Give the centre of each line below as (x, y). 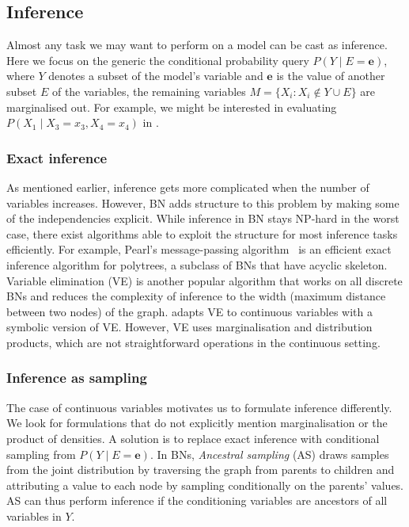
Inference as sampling (77, 378)
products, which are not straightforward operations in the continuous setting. (193, 342)
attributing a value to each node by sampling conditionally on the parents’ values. (205, 485)
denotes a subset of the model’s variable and (156, 76)
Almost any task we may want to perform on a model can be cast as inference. (197, 45)
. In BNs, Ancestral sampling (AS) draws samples (269, 454)
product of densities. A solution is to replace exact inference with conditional (193, 438)
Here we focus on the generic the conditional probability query (158, 60)
